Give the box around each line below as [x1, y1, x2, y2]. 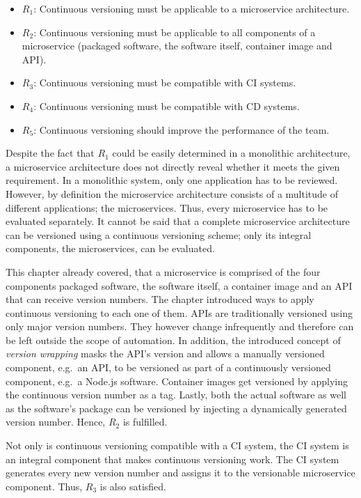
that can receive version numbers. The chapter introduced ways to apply [6, 292, 314, 306]
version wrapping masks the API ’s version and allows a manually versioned [6, 346, 325, 361]
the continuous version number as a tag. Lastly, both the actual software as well [6, 387, 346, 402]
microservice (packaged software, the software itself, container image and [22, 38, 332, 53]
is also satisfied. [99, 478, 166, 493]
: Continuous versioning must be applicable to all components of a [33, 24, 316, 39]
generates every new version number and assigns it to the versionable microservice [6, 465, 355, 480]
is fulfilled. [122, 414, 168, 429]
